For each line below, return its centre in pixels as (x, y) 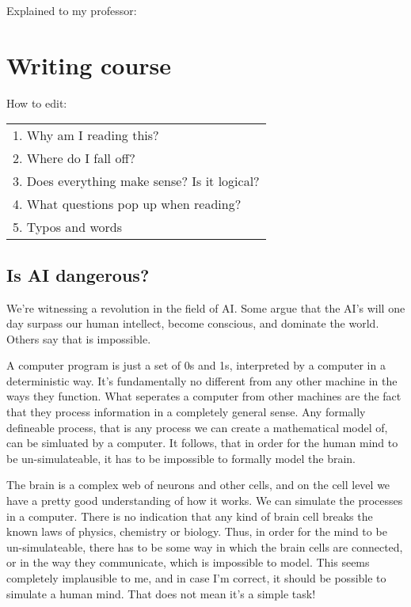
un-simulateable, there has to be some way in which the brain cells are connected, (205, 546)
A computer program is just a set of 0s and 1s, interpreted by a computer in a (196, 365)
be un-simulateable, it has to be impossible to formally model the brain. (181, 458)
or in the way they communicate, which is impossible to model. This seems (188, 562)
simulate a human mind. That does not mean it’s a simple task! (161, 593)
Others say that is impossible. (79, 338)
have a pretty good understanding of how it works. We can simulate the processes (205, 501)
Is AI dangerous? (78, 274)
